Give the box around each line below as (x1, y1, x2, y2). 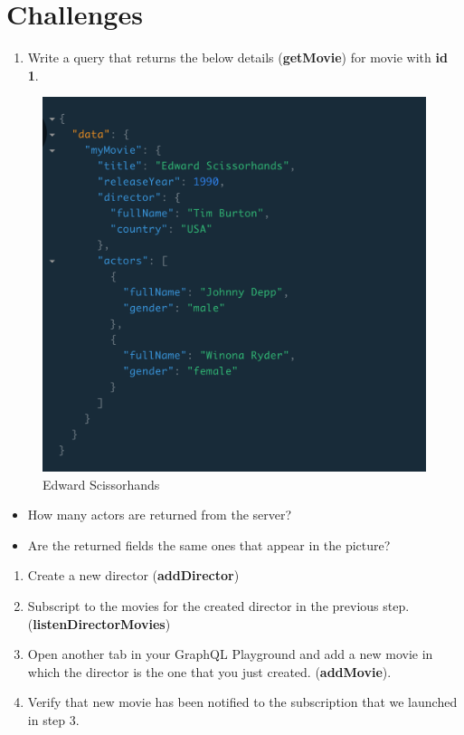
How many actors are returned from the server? (27, 505, 292, 524)
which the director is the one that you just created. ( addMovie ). (27, 662, 392, 681)
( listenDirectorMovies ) (27, 614, 171, 633)
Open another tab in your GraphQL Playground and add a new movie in (27, 644, 433, 663)
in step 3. (27, 710, 80, 729)
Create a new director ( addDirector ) (27, 566, 240, 585)
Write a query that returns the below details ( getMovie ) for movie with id (27, 48, 448, 67)
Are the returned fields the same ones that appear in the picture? (27, 535, 391, 554)
